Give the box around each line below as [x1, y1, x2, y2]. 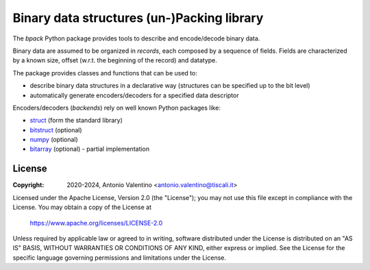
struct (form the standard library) [29, 116, 123, 125]
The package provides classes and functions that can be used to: [12, 69, 198, 77]
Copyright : [12, 181, 45, 189]
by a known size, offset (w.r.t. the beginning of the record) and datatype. [12, 56, 217, 64]
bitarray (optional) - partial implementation [29, 145, 150, 154]
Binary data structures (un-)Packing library [12, 10, 264, 25]
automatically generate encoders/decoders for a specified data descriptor [29, 91, 239, 99]
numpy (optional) [29, 136, 78, 144]
